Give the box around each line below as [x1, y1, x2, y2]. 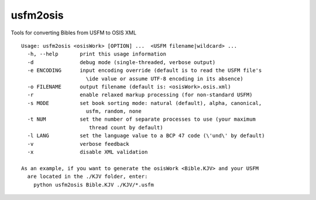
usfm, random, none [85, 108, 142, 115]
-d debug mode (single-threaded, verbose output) [27, 59, 216, 65]
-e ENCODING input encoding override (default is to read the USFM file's [27, 67, 262, 74]
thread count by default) [88, 124, 163, 131]
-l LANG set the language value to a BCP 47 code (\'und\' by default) [27, 132, 265, 139]
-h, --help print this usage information [27, 51, 167, 58]
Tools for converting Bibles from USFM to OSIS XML [11, 29, 137, 36]
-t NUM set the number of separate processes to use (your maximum [27, 116, 256, 122]
